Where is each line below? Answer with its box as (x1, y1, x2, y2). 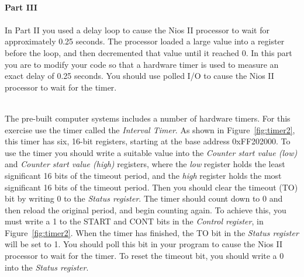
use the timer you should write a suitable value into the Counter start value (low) (5, 146, 298, 158)
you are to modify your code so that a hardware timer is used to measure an (5, 58, 279, 70)
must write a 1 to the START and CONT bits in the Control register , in (5, 215, 264, 227)
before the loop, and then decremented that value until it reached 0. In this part (5, 46, 292, 58)
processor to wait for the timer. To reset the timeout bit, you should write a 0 (5, 250, 284, 262)
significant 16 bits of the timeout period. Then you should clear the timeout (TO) (5, 181, 298, 193)
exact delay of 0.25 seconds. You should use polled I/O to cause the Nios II (5, 70, 274, 82)
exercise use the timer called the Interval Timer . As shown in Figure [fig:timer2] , (5, 123, 295, 136)
